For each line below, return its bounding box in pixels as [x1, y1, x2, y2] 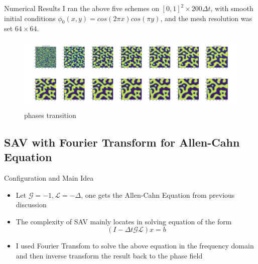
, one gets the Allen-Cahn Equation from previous [81, 189, 235, 200]
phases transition [24, 109, 76, 120]
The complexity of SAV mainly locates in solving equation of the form [16, 216, 232, 226]
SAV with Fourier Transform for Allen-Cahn [4, 134, 240, 150]
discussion [16, 199, 47, 210]
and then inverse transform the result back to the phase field [16, 250, 203, 260]
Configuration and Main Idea [4, 172, 94, 183]
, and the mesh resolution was [160, 13, 252, 23]
